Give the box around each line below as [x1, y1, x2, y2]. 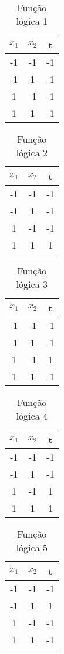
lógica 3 [16, 277, 48, 291]
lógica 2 [16, 146, 48, 159]
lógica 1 [16, 14, 48, 28]
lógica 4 [16, 409, 48, 422]
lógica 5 [16, 541, 48, 554]
